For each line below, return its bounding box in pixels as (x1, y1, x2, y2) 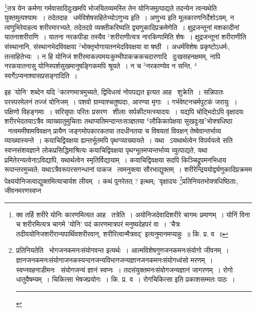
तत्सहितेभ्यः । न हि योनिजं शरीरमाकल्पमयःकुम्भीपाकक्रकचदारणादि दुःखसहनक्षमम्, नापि (4, 51, 221, 61)
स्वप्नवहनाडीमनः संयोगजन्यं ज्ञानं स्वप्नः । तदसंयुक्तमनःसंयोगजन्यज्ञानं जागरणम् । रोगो (16, 264, 233, 275)
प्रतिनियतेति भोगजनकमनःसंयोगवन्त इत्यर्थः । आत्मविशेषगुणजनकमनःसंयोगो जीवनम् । (16, 245, 229, 255)
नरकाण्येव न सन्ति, (146, 61, 192, 71)
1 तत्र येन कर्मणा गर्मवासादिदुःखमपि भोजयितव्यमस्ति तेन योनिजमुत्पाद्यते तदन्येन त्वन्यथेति (4, 1, 217, 13)
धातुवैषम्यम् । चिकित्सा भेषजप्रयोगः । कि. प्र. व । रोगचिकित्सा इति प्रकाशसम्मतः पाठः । (16, 274, 235, 284)
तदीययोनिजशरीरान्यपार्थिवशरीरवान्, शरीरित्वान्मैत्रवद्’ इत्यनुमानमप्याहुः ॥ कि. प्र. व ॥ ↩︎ (16, 228, 228, 239)
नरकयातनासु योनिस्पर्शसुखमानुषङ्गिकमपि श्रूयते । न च (4, 61, 141, 71)
